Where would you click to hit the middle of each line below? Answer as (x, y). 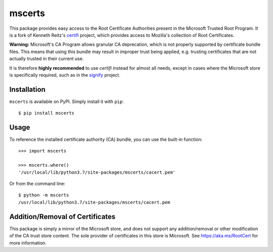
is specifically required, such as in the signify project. (65, 75)
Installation (27, 89)
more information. (28, 243)
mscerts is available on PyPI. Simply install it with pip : (66, 102)
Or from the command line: (37, 184)
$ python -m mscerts (44, 195)
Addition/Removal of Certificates (62, 216)
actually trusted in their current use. (47, 59)
